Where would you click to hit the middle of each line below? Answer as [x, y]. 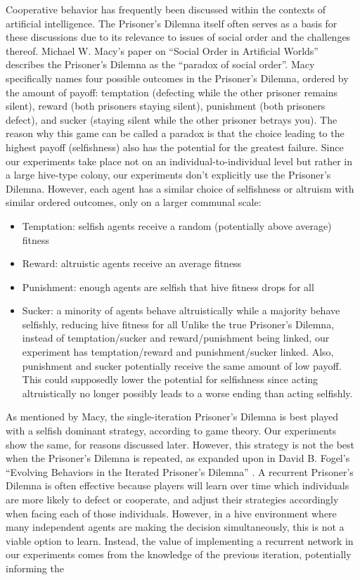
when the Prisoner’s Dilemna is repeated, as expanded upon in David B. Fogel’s [178, 458]
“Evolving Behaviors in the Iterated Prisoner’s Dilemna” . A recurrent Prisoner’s [180, 471]
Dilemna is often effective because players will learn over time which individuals [178, 485]
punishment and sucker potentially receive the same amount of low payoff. [182, 365]
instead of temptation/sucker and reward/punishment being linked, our [176, 338]
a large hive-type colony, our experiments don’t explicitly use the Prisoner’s [168, 175]
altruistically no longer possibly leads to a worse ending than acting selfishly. [187, 393]
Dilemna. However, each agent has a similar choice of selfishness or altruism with [180, 188]
